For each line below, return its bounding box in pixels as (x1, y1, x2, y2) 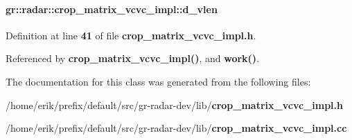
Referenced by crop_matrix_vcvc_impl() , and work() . (6, 51, 260, 66)
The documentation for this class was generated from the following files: (6, 74, 311, 88)
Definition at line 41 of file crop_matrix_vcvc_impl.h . (6, 28, 256, 42)
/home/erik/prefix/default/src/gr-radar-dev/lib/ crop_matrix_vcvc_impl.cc (6, 121, 347, 135)
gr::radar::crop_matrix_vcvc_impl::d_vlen (6, 1, 218, 16)
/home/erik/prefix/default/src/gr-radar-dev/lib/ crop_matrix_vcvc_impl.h (6, 97, 343, 112)
